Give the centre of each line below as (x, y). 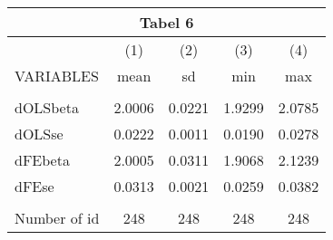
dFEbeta (42, 160)
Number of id (57, 218)
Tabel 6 (166, 22)
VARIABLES (57, 76)
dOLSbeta (47, 107)
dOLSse (39, 134)
